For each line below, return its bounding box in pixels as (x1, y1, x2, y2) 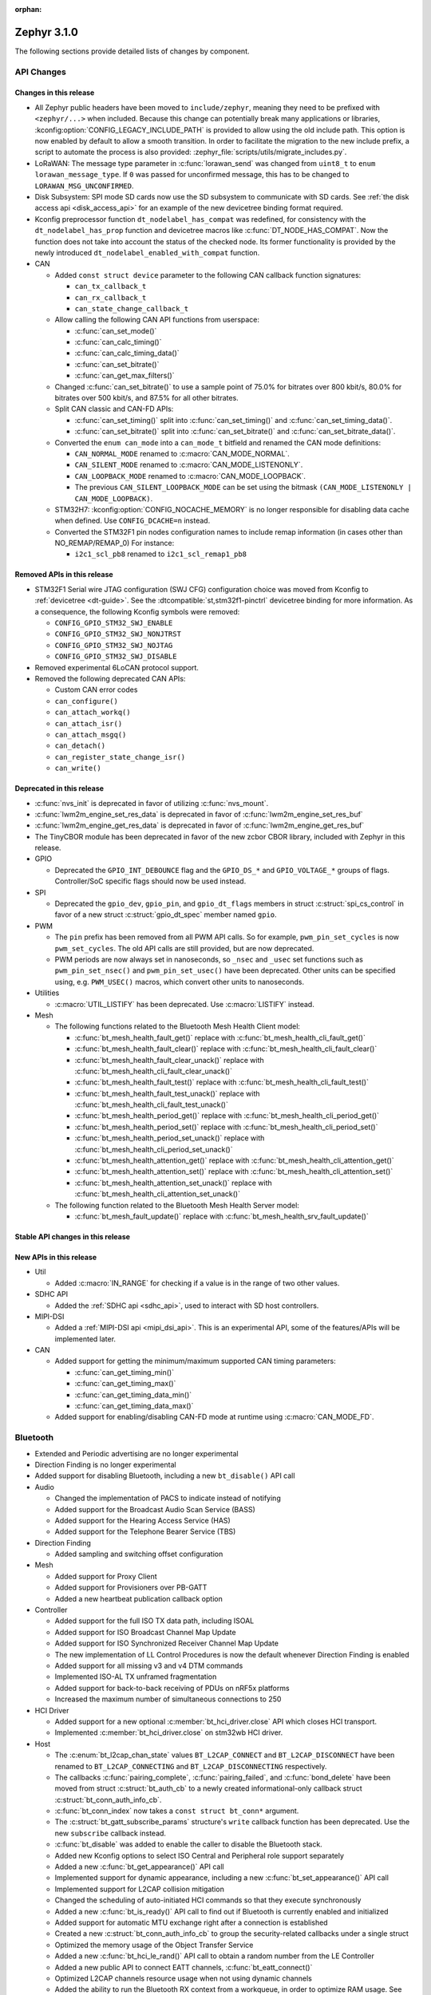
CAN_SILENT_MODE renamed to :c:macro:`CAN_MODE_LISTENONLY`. (74, 460, 303, 470)
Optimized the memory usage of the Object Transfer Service (54, 1940, 254, 1950)
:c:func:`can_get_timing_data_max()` (74, 1401, 194, 1411)
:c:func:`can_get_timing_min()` (74, 1367, 175, 1377)
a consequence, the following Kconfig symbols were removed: (34, 606, 240, 616)
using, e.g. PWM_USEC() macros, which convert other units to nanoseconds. (54, 977, 305, 986)
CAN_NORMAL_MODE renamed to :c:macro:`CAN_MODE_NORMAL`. (74, 448, 291, 458)
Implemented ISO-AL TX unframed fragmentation (54, 1672, 217, 1681)
